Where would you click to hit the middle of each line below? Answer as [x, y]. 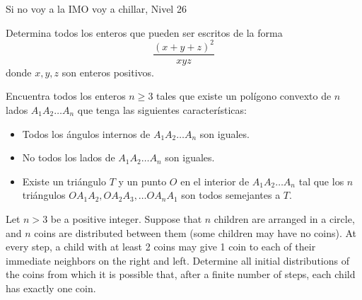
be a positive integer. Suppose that [126, 218]
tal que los [321, 181]
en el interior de [215, 181]
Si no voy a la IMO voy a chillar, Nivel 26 [96, 8]
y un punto [142, 181]
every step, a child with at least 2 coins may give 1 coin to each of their [161, 247]
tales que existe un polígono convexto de [244, 96]
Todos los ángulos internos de [86, 133]
